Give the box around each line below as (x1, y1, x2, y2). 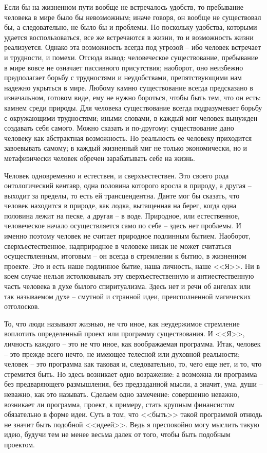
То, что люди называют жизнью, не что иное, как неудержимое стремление (4, 318, 240, 329)
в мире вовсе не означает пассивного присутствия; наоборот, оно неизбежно (4, 62, 243, 73)
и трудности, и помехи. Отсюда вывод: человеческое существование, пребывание (4, 51, 258, 62)
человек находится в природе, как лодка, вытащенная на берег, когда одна (4, 200, 236, 211)
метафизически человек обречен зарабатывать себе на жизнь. (4, 152, 195, 163)
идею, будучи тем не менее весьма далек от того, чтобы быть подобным (4, 429, 231, 440)
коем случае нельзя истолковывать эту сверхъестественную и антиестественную (4, 270, 254, 281)
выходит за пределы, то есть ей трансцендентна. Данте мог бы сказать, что (4, 190, 240, 201)
